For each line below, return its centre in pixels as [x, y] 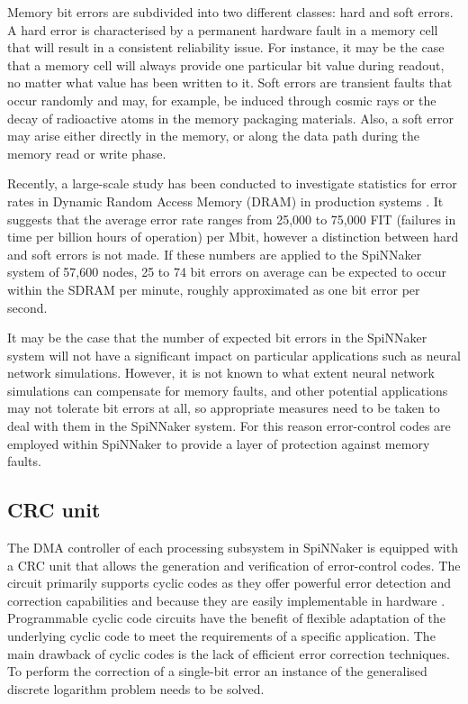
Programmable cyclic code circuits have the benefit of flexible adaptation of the [226, 618]
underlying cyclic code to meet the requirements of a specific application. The [221, 636]
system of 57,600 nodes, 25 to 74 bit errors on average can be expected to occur [227, 272]
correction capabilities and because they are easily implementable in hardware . [226, 600]
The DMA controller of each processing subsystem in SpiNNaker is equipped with [233, 548]
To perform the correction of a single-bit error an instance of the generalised [217, 671]
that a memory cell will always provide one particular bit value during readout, [226, 64]
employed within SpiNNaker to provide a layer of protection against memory [219, 443]
